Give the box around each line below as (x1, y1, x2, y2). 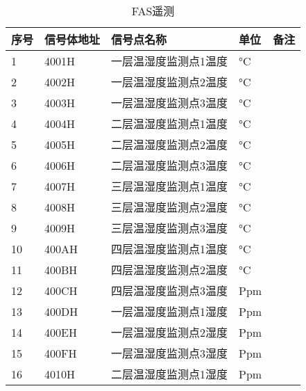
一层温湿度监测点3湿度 (111, 345, 228, 361)
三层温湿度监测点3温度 (111, 220, 228, 236)
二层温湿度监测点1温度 (111, 115, 228, 131)
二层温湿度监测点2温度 (111, 136, 228, 152)
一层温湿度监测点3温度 (111, 95, 228, 111)
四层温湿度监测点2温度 (111, 262, 228, 278)
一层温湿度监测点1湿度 (111, 303, 228, 319)
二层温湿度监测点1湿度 (111, 366, 228, 382)
